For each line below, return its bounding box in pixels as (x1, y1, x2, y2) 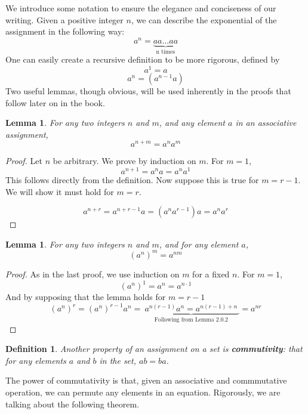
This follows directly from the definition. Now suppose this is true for (5, 174, 259, 186)
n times (156, 48, 175, 55)
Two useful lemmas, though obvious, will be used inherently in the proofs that (5, 84, 291, 97)
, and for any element (159, 237, 239, 250)
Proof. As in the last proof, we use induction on (5, 267, 180, 280)
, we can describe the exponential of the (131, 13, 277, 26)
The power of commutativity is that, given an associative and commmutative (5, 374, 287, 387)
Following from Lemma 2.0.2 (154, 317, 228, 323)
